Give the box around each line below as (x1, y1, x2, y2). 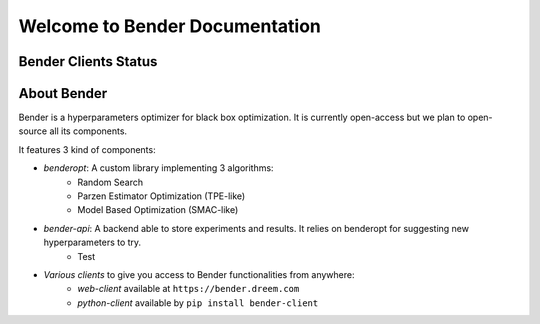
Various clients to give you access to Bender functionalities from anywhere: (43, 268, 355, 280)
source (18, 125, 48, 137)
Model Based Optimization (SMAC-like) (77, 204, 239, 216)
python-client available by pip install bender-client (77, 296, 319, 309)
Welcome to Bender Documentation (18, 15, 322, 37)
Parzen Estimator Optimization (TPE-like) (77, 190, 246, 202)
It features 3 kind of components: (18, 143, 156, 155)
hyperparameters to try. (43, 236, 142, 249)
